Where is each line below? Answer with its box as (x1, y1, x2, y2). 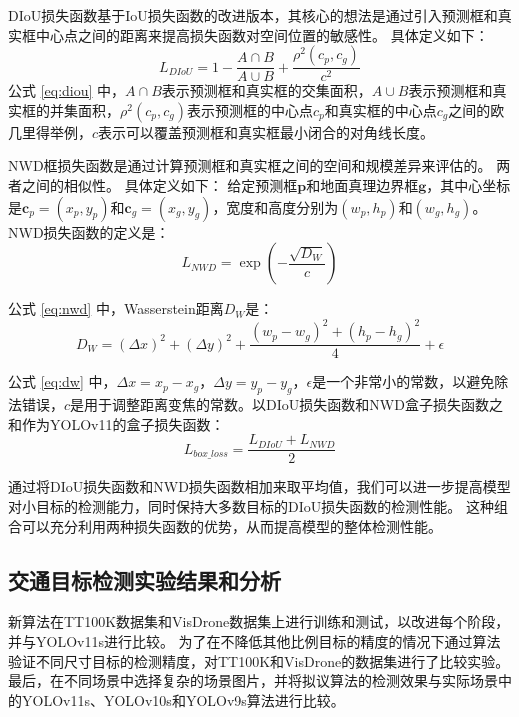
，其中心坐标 (426, 175, 511, 195)
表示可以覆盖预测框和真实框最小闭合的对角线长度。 (98, 121, 435, 142)
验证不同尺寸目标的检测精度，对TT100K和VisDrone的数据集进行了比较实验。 (8, 650, 510, 671)
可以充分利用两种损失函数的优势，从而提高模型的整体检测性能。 (21, 515, 442, 536)
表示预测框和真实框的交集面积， (161, 80, 372, 101)
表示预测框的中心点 (186, 99, 313, 120)
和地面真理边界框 (306, 175, 419, 195)
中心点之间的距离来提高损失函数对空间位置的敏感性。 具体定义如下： (35, 24, 489, 45)
